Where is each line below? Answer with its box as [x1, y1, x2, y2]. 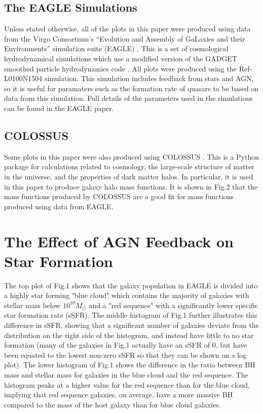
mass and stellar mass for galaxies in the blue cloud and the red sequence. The [4, 369, 248, 380]
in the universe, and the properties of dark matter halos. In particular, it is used [4, 171, 253, 181]
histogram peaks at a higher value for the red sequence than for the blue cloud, [4, 379, 250, 390]
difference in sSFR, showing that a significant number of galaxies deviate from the [4, 320, 259, 330]
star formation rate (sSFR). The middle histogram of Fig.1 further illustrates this [4, 310, 257, 320]
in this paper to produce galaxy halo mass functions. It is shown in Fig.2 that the [4, 181, 258, 192]
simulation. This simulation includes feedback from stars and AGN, [44, 73, 254, 84]
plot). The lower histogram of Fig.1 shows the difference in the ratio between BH [4, 359, 255, 370]
